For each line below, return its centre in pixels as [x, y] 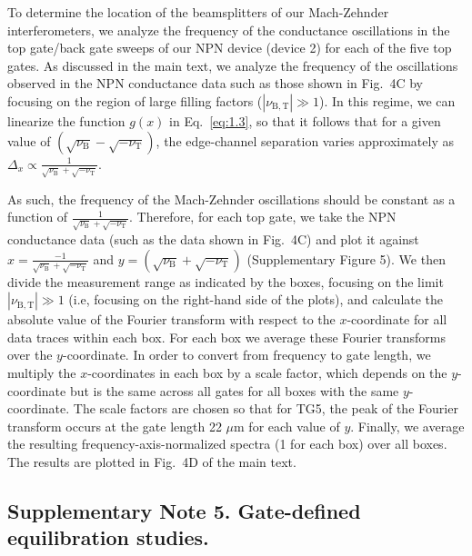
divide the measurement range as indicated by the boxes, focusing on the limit [226, 281]
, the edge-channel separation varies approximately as [305, 140]
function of [38, 217]
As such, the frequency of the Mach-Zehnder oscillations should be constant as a [231, 199]
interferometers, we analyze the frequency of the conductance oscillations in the [229, 30]
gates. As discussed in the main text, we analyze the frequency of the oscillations [233, 65]
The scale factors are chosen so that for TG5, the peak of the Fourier [266, 408]
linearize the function [66, 120]
